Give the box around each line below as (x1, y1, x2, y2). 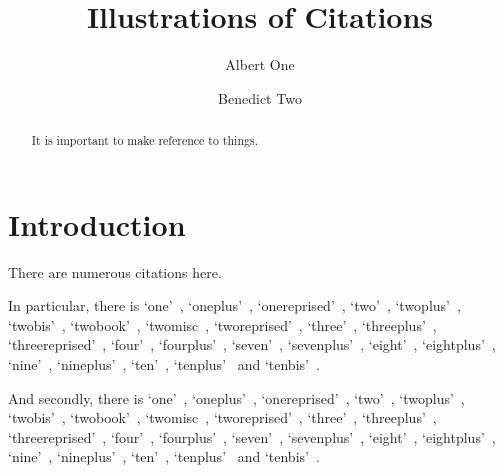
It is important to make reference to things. (31, 132, 258, 149)
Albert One (225, 54, 295, 75)
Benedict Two (218, 87, 302, 108)
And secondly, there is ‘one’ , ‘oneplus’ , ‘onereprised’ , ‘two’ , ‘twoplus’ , (8, 387, 465, 408)
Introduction (8, 203, 186, 244)
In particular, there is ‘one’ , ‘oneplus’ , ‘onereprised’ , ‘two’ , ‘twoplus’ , (8, 295, 461, 316)
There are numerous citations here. (8, 261, 222, 282)
